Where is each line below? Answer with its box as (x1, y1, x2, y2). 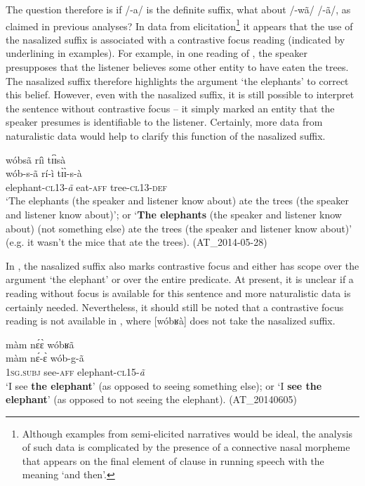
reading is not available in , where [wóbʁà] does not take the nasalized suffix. (6, 313, 336, 328)
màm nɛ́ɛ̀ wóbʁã (6, 336, 74, 351)
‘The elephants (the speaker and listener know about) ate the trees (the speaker (6, 193, 349, 208)
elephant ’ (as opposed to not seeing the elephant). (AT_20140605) (6, 392, 297, 407)
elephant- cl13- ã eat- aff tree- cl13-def (6, 179, 168, 194)
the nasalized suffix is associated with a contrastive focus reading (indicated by (6, 32, 345, 46)
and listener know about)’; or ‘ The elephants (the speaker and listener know (6, 206, 342, 221)
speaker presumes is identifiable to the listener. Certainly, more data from (6, 114, 323, 129)
